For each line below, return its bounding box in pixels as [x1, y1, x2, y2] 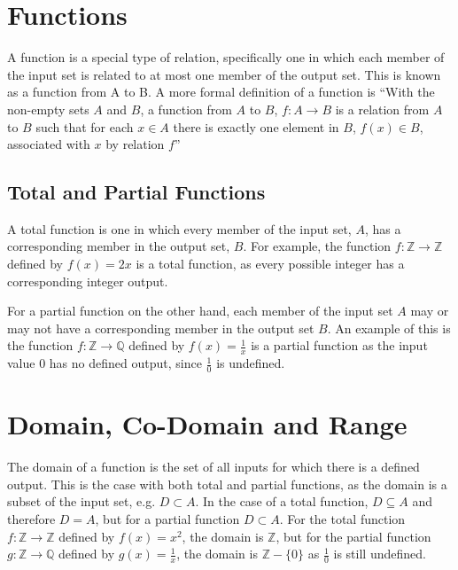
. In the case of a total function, [195, 492, 369, 511]
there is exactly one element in [173, 117, 339, 136]
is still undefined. [333, 544, 426, 563]
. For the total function [279, 510, 406, 528]
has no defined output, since [49, 354, 202, 372]
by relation [105, 135, 165, 153]
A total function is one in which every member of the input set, [7, 219, 352, 238]
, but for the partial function [276, 527, 431, 545]
